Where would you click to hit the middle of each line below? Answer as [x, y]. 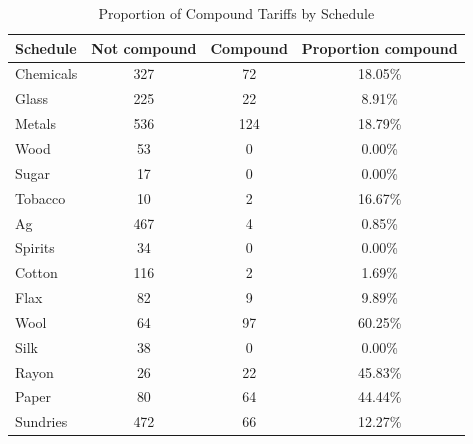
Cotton [36, 272]
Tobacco [40, 197]
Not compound [144, 47]
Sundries [41, 421]
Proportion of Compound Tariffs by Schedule [236, 13]
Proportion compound [379, 47]
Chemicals [46, 73]
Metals [35, 123]
